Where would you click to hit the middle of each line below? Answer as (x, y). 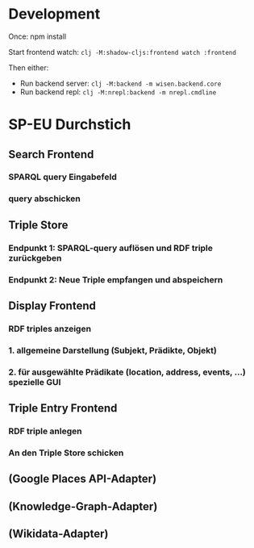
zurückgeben (35, 257)
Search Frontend (51, 154)
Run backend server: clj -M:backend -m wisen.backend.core (121, 83)
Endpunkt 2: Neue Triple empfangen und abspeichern (116, 279)
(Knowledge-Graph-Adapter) (83, 506)
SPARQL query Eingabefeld (62, 177)
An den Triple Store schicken (66, 453)
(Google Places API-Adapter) (83, 479)
